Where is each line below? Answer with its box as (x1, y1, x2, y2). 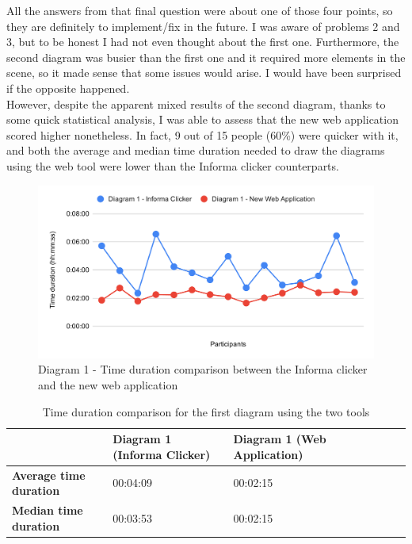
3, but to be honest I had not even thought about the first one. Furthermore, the (6, 33, 399, 50)
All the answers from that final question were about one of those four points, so (6, 2, 393, 18)
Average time (12, 466, 86, 483)
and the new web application (38, 376, 178, 393)
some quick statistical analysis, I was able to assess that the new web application (6, 111, 399, 128)
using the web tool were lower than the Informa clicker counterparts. (6, 157, 339, 174)
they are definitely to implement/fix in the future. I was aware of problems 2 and (6, 17, 400, 34)
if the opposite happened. (6, 79, 130, 96)
